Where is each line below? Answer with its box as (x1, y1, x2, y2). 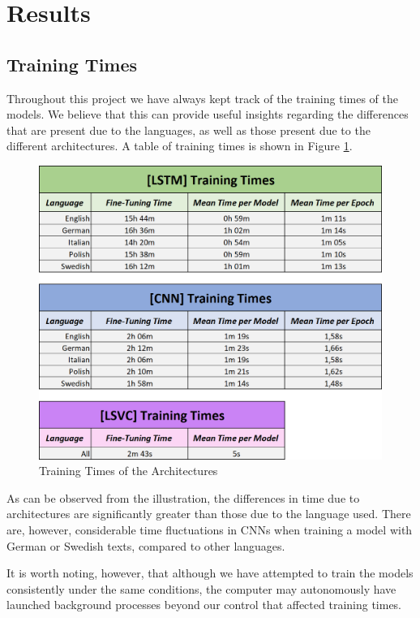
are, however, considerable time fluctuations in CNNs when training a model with (6, 521, 413, 538)
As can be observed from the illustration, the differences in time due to (6, 489, 360, 506)
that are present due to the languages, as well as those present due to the (6, 121, 371, 138)
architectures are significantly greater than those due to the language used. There (6, 505, 411, 522)
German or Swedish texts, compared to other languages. (6, 537, 285, 554)
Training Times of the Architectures (39, 462, 218, 479)
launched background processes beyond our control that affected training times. (6, 596, 402, 613)
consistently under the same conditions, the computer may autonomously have (6, 580, 396, 597)
